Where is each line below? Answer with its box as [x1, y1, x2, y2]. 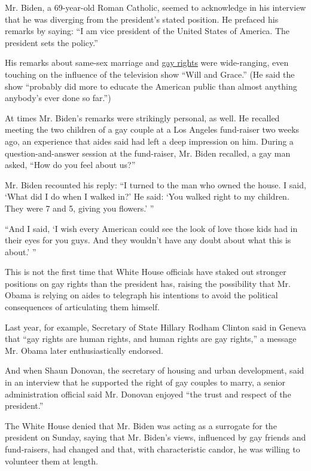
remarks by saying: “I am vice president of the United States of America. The [5, 25, 290, 37]
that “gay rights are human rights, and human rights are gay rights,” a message [5, 332, 297, 345]
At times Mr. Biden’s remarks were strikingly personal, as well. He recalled [5, 111, 280, 124]
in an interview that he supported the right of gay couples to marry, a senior [5, 376, 286, 389]
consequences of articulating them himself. [5, 301, 160, 313]
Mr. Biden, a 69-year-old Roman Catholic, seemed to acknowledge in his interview [5, 1, 306, 13]
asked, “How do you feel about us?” [5, 158, 136, 171]
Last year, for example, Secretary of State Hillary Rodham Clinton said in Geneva [5, 320, 306, 333]
